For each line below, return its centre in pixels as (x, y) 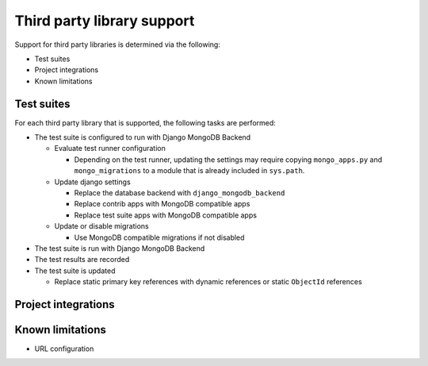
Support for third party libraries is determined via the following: (118, 44)
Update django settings (92, 182)
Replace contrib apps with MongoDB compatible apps (162, 204)
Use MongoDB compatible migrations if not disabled (159, 237)
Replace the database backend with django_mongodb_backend (180, 193)
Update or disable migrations (102, 226)
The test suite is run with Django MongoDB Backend (120, 248)
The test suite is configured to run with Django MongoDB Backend (143, 137)
